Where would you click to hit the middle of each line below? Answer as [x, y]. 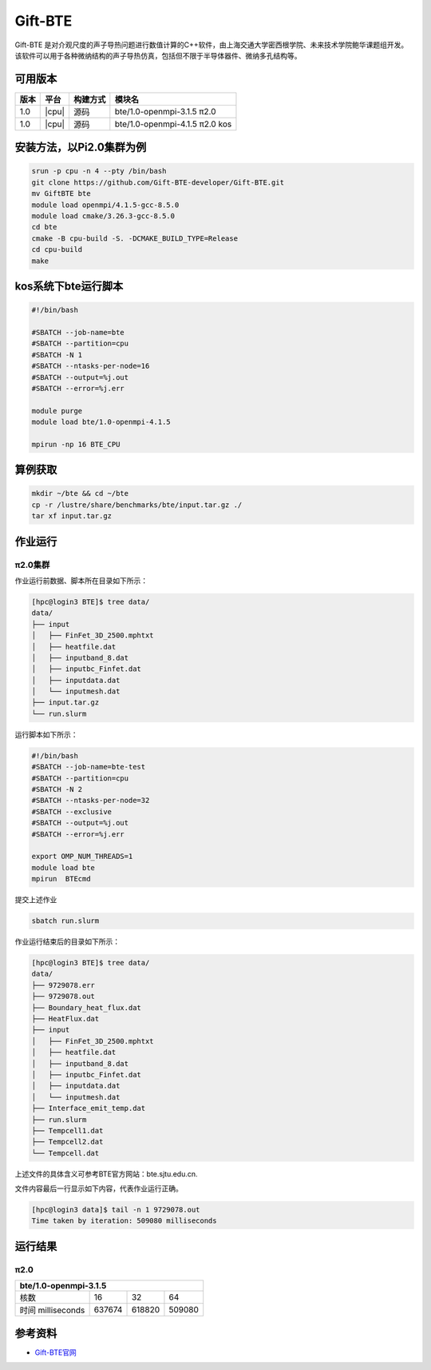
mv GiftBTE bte [61, 194]
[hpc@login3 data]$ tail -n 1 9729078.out [116, 1210]
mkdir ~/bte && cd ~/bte [80, 493]
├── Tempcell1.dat [67, 1130]
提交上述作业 [36, 900]
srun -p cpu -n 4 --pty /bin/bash [99, 171]
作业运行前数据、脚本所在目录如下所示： [81, 581]
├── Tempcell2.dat [67, 1142]
